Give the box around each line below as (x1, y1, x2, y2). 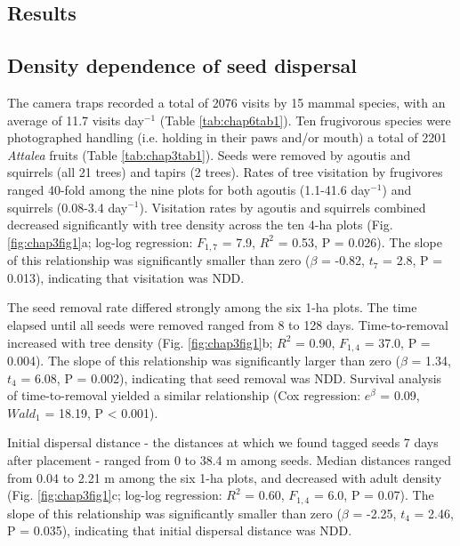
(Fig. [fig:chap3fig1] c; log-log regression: (7, 486, 222, 504)
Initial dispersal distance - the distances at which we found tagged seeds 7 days (7, 433, 439, 452)
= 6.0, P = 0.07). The (313, 486, 434, 504)
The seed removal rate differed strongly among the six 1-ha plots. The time (7, 298, 417, 317)
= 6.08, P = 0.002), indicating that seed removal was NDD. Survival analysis (20, 368, 442, 387)
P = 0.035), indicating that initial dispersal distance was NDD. (7, 521, 352, 540)
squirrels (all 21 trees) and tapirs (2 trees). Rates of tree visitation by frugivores (7, 163, 443, 181)
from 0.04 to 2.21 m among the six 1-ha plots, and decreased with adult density (7, 468, 442, 486)
